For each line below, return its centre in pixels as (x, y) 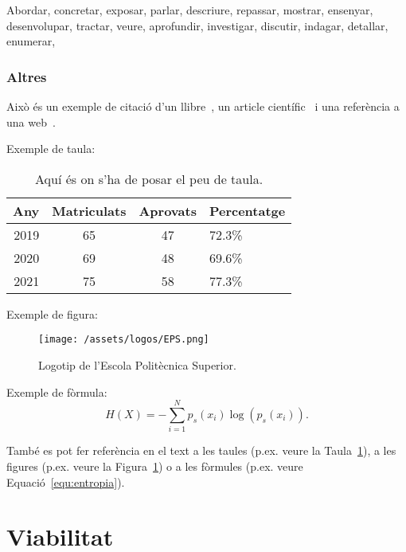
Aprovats (168, 210)
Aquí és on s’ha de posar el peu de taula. (149, 178)
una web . (31, 121)
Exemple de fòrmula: (57, 391)
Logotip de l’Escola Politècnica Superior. (137, 365)
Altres (27, 76)
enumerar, (31, 41)
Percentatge (247, 210)
